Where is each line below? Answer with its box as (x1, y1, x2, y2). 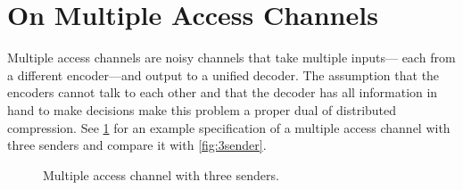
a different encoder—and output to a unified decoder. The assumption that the (7, 65, 440, 84)
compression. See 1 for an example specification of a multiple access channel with (7, 118, 451, 136)
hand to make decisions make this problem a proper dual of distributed (7, 100, 397, 119)
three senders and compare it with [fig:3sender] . (7, 136, 267, 154)
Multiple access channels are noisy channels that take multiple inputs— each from (7, 48, 456, 67)
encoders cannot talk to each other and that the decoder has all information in (7, 83, 438, 102)
